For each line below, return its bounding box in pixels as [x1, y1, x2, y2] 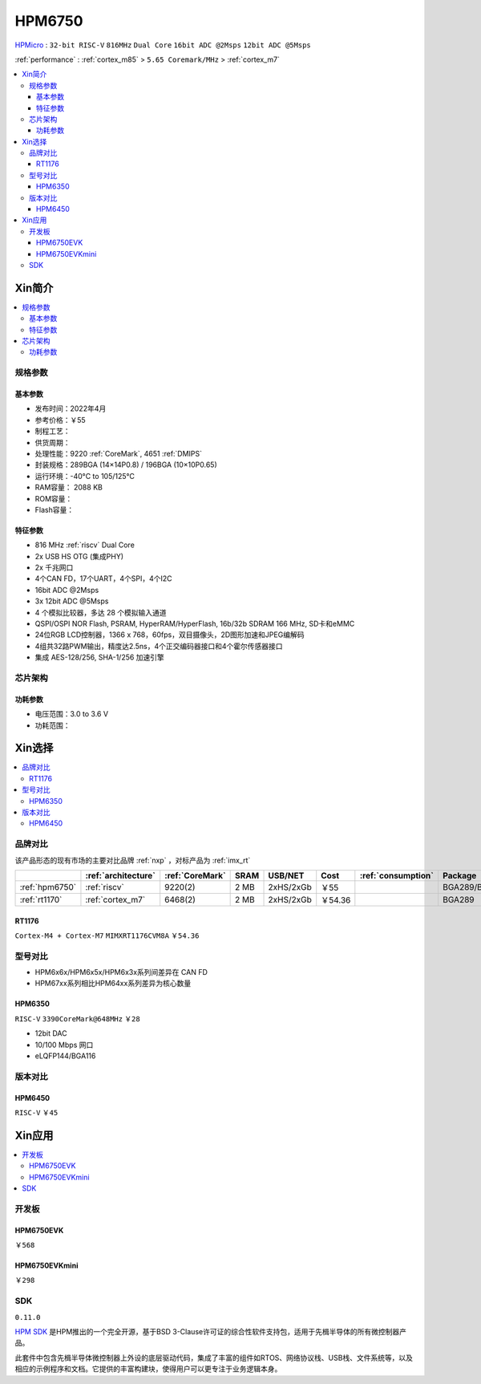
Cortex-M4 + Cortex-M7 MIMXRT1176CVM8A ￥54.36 [14, 931, 200, 940]
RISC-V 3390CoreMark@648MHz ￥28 [14, 1014, 140, 1023]
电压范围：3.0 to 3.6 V [34, 709, 108, 719]
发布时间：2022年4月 [34, 404, 107, 413]
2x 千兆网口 [34, 562, 74, 573]
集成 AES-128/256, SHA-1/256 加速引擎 [34, 652, 164, 662]
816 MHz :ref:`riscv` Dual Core [34, 540, 135, 550]
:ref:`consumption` [359, 870, 435, 881]
